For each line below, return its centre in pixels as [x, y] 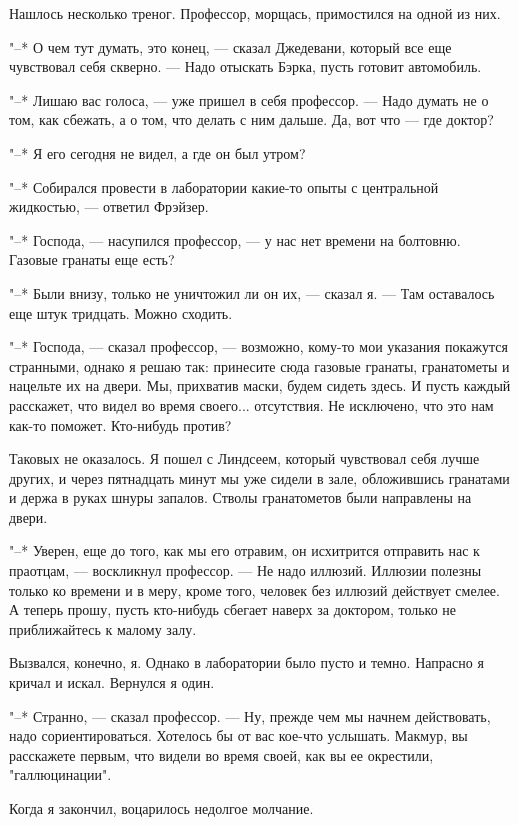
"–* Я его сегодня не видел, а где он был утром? [157, 152]
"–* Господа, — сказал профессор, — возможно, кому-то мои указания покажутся [258, 346]
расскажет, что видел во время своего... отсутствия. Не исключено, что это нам [251, 404]
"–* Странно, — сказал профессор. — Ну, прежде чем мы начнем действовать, [250, 715]
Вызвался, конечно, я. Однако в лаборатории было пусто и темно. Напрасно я [246, 662]
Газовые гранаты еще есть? [92, 259]
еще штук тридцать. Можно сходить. [121, 312]
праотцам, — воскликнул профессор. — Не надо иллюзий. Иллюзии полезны [245, 570]
